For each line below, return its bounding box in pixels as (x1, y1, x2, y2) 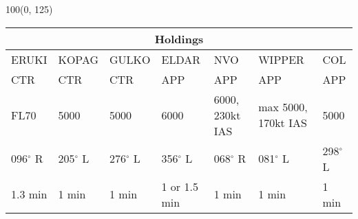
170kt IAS (258, 115, 307, 131)
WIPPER (258, 51, 304, 67)
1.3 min (11, 186, 48, 203)
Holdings (154, 30, 204, 47)
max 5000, (258, 99, 308, 115)
